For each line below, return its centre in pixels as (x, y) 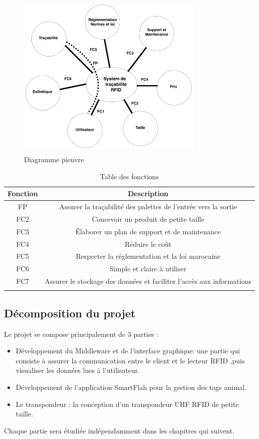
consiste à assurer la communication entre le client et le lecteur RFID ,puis (130, 360)
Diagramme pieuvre (54, 159)
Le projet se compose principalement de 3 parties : (81, 334)
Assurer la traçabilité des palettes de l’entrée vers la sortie (148, 206)
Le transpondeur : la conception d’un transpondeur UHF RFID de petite (127, 404)
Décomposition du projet (70, 313)
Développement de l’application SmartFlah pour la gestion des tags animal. (131, 387)
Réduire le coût (148, 244)
